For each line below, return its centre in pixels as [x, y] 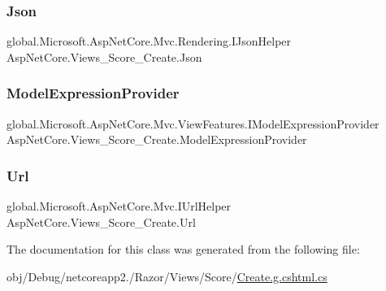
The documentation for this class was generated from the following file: [183, 249]
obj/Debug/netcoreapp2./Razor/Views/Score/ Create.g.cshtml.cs [167, 276]
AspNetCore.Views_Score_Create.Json [104, 56]
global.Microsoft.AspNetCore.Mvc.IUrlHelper [119, 206]
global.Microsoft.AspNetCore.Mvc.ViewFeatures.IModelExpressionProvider [193, 123]
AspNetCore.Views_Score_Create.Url [101, 222]
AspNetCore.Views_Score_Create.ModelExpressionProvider [157, 139]
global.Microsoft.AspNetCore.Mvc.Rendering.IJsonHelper [149, 41]
